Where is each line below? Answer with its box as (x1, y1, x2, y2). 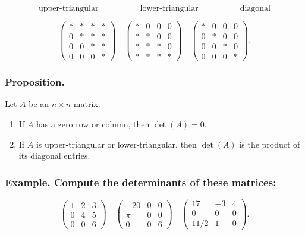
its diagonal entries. (18, 149, 90, 162)
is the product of (239, 137, 300, 150)
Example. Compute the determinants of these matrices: (5, 174, 276, 189)
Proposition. (5, 74, 65, 89)
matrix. (73, 98, 100, 110)
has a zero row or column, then (36, 118, 150, 130)
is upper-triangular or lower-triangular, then (36, 137, 197, 150)
